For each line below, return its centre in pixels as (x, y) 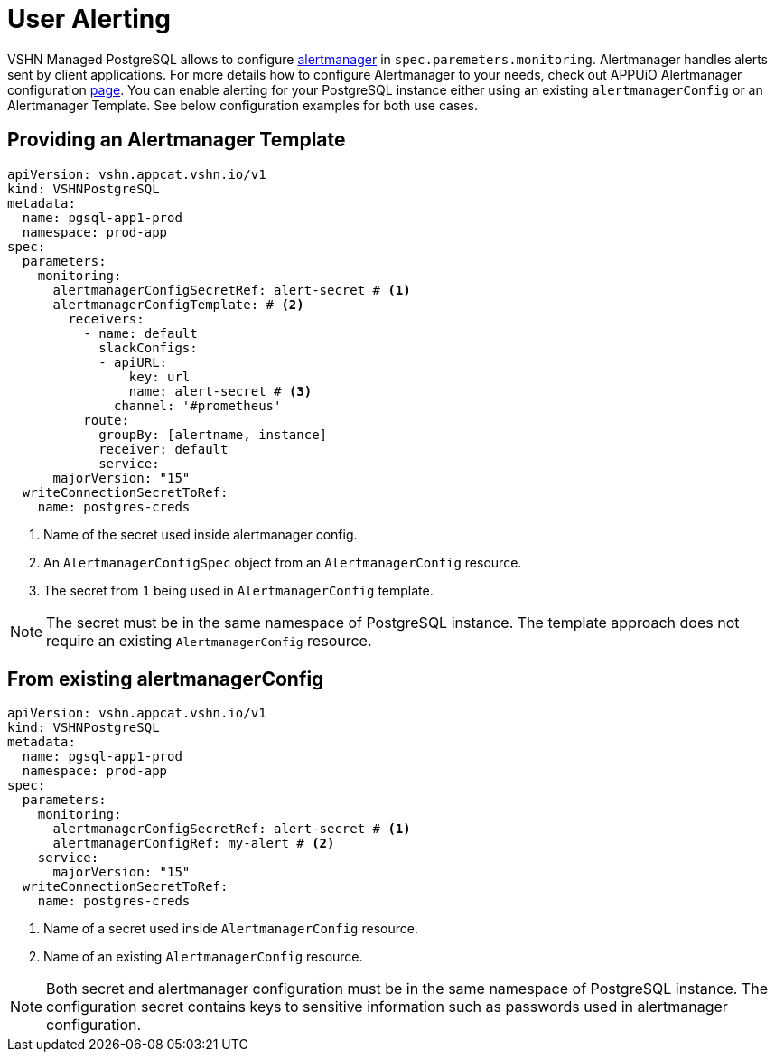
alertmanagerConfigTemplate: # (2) (178, 304)
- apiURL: (133, 362)
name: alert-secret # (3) (220, 391)
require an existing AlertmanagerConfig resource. (209, 640)
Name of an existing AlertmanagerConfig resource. (203, 957)
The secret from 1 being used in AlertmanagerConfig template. (238, 590)
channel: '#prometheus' (198, 405)
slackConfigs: (148, 347)
